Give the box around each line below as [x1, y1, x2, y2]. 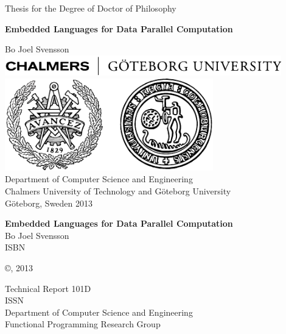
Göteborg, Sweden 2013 [5, 196, 93, 209]
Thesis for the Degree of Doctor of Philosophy [5, 2, 176, 14]
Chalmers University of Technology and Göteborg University [5, 184, 231, 197]
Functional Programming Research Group [5, 318, 161, 330]
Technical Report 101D [5, 282, 91, 294]
